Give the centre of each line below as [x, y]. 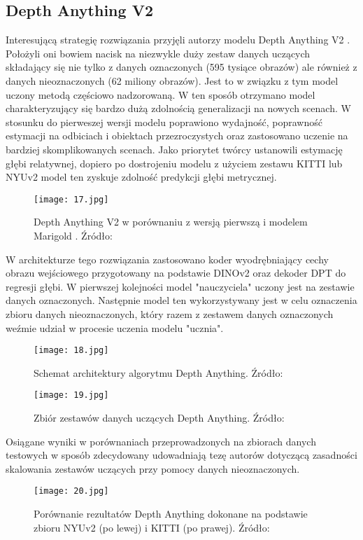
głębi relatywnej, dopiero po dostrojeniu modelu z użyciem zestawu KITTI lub [174, 163]
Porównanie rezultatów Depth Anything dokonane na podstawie [171, 514]
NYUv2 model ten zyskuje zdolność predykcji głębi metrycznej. [141, 177]
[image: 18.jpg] [71, 351]
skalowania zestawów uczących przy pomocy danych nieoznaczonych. [153, 468]
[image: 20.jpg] [71, 491]
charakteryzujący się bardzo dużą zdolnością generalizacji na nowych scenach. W [178, 108]
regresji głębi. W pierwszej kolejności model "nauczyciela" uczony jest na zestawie [180, 286]
